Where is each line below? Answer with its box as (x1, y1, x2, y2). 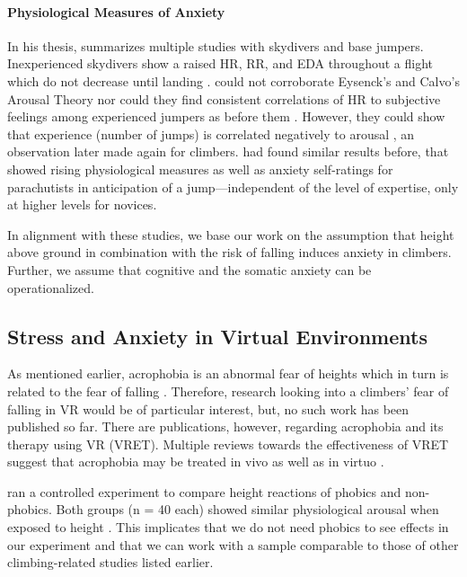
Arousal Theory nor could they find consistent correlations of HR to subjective (7, 89, 441, 108)
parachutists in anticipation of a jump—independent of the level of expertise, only (7, 177, 459, 196)
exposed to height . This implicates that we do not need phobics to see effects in (7, 518, 449, 537)
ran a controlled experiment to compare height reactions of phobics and (7, 482, 401, 501)
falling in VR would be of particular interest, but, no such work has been (7, 399, 410, 418)
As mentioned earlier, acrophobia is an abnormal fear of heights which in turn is (7, 364, 449, 383)
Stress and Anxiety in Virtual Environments (7, 322, 427, 350)
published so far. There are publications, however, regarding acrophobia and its (7, 417, 444, 436)
